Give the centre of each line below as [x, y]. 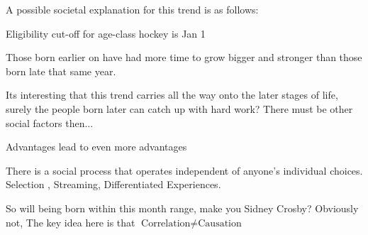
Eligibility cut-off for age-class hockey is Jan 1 [106, 33]
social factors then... [50, 122]
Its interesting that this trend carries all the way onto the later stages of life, [172, 95]
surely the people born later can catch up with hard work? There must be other [179, 108]
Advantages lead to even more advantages [96, 147]
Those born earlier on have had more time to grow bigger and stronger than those [184, 57]
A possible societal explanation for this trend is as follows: [132, 9]
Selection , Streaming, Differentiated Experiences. [113, 184]
